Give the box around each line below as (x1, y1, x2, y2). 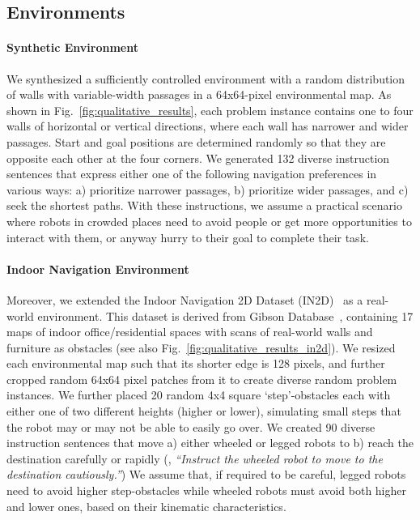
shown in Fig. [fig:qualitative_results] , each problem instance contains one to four (6, 101, 414, 118)
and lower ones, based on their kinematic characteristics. (6, 497, 286, 514)
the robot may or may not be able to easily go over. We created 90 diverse (6, 418, 375, 435)
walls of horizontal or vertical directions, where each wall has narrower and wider (6, 117, 409, 134)
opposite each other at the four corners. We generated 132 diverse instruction (6, 149, 390, 166)
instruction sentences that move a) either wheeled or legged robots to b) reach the (6, 434, 414, 451)
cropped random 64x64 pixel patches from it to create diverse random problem (6, 370, 397, 387)
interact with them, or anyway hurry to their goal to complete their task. (6, 228, 369, 245)
